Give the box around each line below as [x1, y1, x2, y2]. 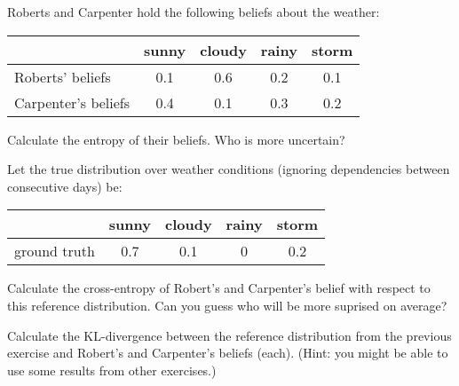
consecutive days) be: [7, 177, 123, 195]
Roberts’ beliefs [14, 66, 111, 87]
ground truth [14, 240, 95, 262]
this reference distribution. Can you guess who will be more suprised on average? [7, 295, 447, 314]
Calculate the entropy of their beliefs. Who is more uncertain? [7, 130, 345, 148]
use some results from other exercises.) [7, 360, 217, 379]
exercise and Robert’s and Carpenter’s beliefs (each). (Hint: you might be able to [7, 343, 448, 362]
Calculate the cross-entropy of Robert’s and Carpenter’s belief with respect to [7, 279, 431, 297]
